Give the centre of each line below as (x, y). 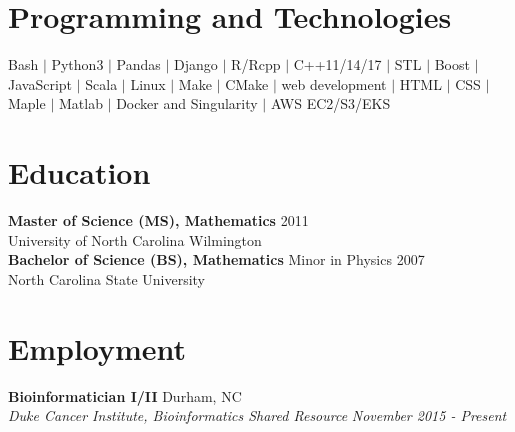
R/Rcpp (256, 64)
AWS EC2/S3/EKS (330, 103)
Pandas (138, 64)
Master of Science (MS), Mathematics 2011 (158, 220)
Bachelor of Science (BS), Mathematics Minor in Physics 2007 (216, 259)
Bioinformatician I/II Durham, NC (125, 395)
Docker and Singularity (187, 103)
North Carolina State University (106, 278)
